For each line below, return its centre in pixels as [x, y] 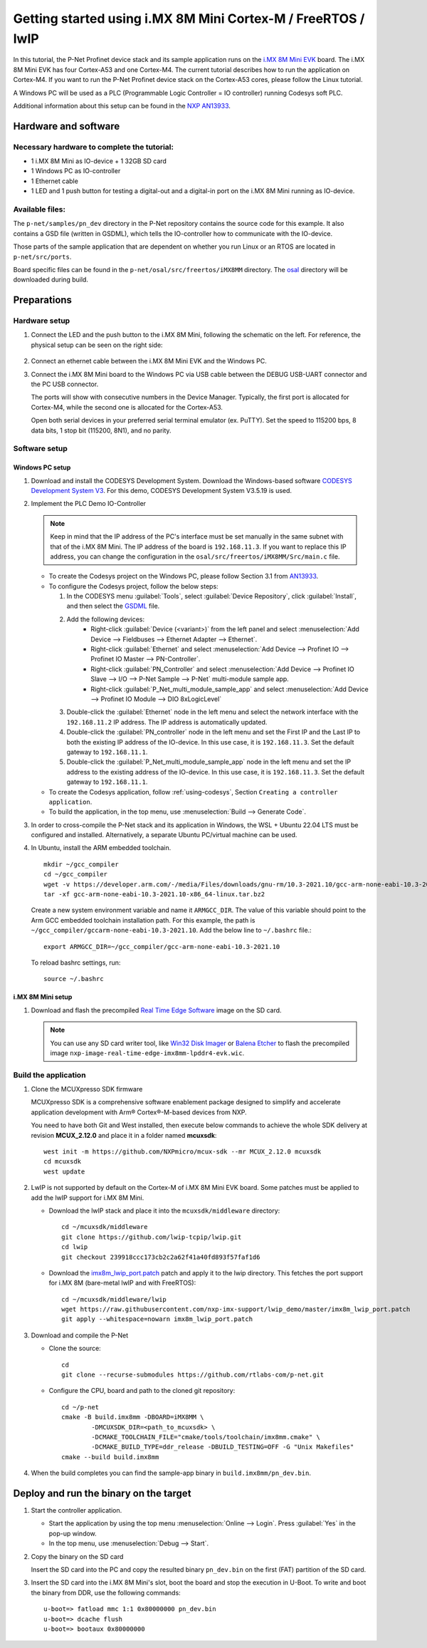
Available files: [39, 209]
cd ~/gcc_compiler [76, 874]
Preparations [43, 300]
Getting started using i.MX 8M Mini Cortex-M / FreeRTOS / [189, 19]
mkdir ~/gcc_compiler [81, 864]
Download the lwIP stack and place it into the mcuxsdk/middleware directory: [164, 1211]
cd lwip [75, 1247]
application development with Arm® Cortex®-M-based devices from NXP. [139, 1112]
